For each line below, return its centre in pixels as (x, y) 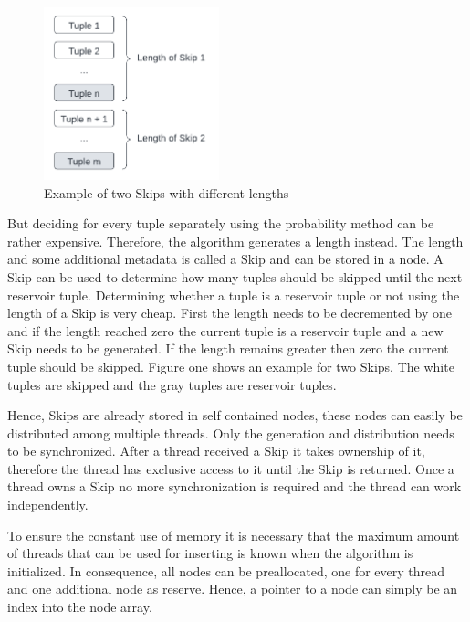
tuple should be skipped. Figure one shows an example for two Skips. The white (231, 366)
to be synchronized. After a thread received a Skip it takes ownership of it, (216, 451)
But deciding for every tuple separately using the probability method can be (221, 223)
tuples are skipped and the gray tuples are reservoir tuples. (172, 384)
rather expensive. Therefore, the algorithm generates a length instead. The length (235, 241)
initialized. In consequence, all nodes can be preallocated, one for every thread (226, 570)
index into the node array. (80, 607)
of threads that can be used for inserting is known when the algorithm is (210, 553)
